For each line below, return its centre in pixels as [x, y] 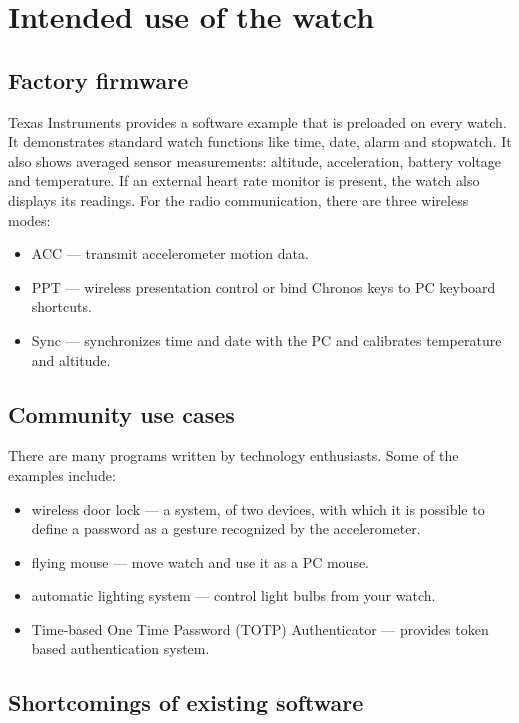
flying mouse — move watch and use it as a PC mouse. [200, 561]
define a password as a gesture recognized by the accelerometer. [226, 528]
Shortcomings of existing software [186, 702]
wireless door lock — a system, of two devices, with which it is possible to [258, 508]
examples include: [62, 474]
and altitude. [71, 359]
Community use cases [121, 413]
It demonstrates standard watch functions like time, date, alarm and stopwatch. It [260, 141]
